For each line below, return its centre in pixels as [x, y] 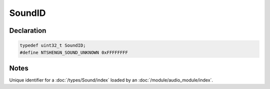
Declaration [28, 31]
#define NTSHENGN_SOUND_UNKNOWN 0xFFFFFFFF [74, 52]
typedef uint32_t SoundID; [53, 45]
